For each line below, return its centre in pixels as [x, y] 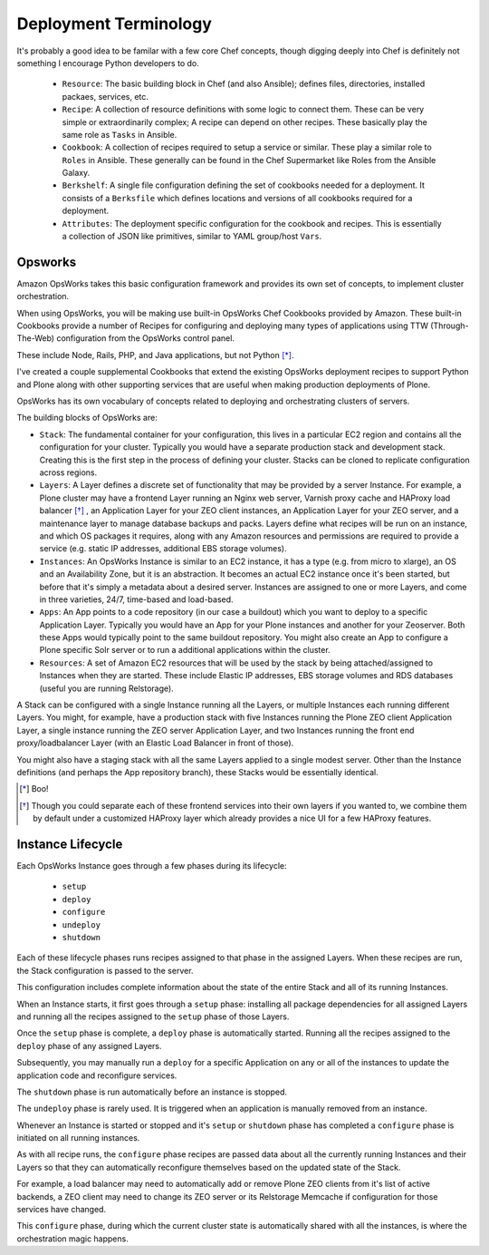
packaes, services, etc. [105, 96]
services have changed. [62, 1210]
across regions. [68, 472]
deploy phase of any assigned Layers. [89, 1046]
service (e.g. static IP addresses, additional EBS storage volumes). [163, 549]
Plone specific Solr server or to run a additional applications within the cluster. [185, 650]
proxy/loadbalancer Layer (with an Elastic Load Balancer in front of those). [155, 743]
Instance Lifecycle [70, 844]
